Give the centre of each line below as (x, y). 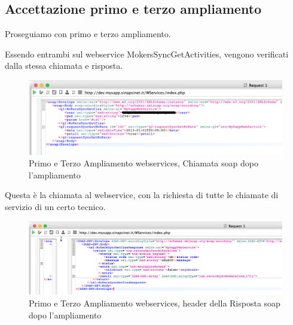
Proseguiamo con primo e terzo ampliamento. (88, 34)
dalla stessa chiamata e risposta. (64, 66)
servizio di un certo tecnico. (55, 206)
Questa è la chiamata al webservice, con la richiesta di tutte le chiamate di (142, 195)
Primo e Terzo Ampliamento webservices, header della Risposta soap (155, 303)
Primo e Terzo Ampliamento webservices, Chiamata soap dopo (144, 163)
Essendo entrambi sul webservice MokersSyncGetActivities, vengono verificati (147, 54)
